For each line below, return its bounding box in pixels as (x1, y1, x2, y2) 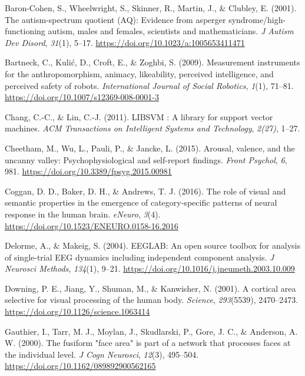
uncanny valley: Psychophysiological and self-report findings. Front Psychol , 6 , (5, 153, 287, 166)
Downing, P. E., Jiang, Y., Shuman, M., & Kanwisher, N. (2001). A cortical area (5, 282, 296, 294)
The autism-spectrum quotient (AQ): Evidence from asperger (5, 13, 226, 25)
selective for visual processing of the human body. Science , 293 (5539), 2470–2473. (5, 293, 299, 306)
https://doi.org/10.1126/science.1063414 (5, 305, 150, 318)
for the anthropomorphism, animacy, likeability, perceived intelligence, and (5, 67, 274, 80)
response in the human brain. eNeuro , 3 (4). (5, 207, 161, 220)
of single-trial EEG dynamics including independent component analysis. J (5, 250, 274, 263)
